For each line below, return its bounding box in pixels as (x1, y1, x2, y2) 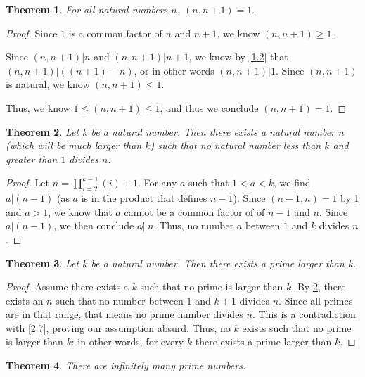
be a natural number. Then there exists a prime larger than (91, 255, 345, 270)
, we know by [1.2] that (188, 49, 288, 64)
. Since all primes (278, 293, 353, 307)
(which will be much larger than (6, 138, 142, 153)
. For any (137, 175, 177, 190)
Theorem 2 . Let (6, 124, 79, 139)
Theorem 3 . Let (6, 255, 79, 270)
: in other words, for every (71, 334, 184, 349)
